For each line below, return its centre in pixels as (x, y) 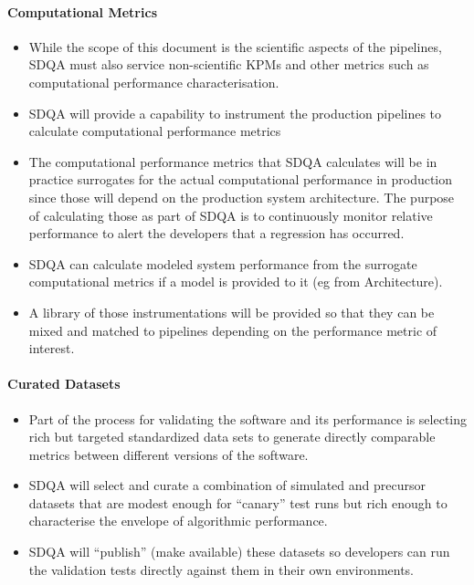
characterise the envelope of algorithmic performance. (178, 521)
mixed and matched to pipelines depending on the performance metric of (233, 330)
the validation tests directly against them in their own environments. (221, 569)
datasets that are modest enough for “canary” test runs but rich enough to (238, 502)
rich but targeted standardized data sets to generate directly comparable (232, 437)
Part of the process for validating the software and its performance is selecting (248, 418)
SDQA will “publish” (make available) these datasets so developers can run (239, 552)
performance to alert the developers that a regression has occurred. (216, 233)
